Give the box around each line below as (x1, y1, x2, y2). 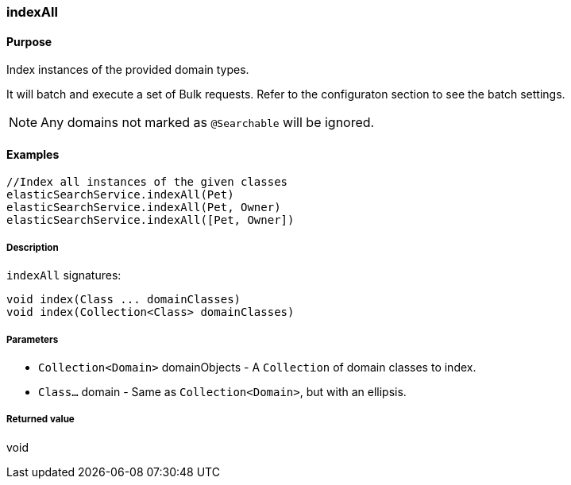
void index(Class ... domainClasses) (6, 293, 241, 306)
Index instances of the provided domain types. (6, 63, 249, 77)
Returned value (6, 414, 75, 425)
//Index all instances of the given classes (6, 175, 288, 189)
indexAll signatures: (6, 268, 122, 283)
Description (6, 241, 59, 253)
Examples (6, 147, 60, 161)
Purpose (6, 34, 52, 48)
